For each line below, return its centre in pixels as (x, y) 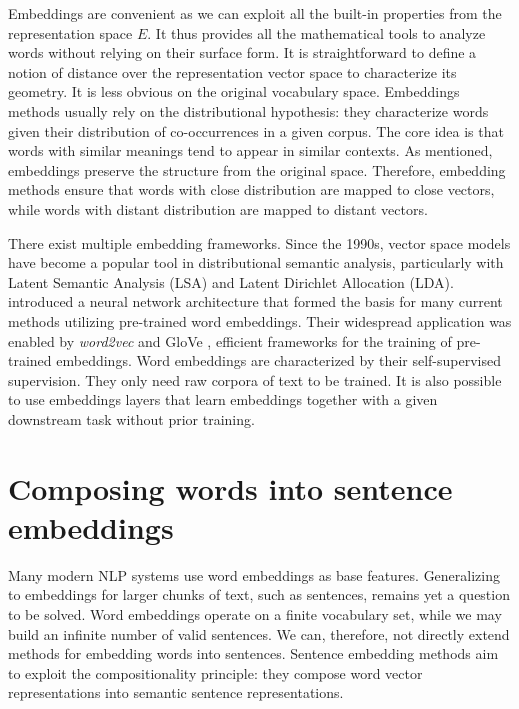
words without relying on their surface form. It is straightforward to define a (242, 52)
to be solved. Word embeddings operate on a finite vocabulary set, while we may (255, 613)
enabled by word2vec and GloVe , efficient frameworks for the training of (230, 340)
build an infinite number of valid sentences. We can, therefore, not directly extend (259, 633)
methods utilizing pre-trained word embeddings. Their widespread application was (260, 320)
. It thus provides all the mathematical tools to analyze (316, 32)
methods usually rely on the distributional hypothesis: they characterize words (248, 110)
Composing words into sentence (230, 487)
